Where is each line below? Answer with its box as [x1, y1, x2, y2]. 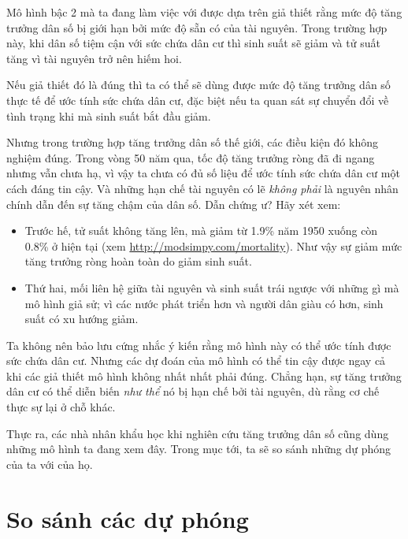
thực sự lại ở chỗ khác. [6, 399, 116, 415]
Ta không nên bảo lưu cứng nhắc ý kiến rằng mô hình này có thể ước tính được [6, 336, 391, 353]
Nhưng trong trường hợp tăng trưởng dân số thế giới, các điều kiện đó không [6, 134, 378, 151]
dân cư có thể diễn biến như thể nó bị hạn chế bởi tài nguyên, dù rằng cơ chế [6, 383, 380, 400]
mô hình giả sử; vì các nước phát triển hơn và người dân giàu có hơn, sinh [24, 295, 384, 311]
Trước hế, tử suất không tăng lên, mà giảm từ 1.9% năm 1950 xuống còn [24, 222, 378, 239]
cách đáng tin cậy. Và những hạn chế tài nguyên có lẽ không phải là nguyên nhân [6, 180, 399, 196]
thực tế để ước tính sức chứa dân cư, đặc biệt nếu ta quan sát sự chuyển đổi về [6, 91, 389, 108]
